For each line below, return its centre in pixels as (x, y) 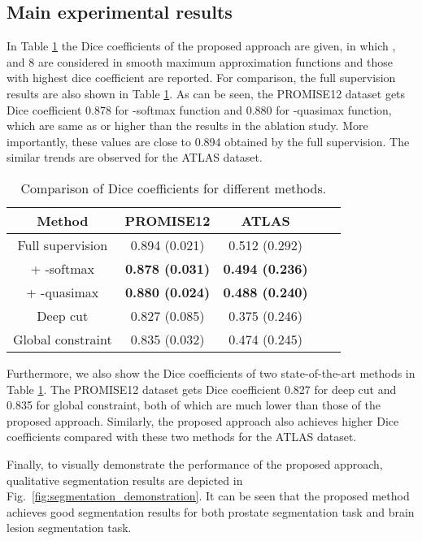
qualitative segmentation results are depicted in (125, 480)
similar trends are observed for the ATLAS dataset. (135, 157)
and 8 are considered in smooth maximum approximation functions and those (200, 61)
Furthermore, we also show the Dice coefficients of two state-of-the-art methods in (211, 372)
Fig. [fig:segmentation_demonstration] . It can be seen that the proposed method (208, 496)
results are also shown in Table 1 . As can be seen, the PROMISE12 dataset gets (206, 93)
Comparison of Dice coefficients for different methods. (174, 188)
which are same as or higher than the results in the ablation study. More (187, 126)
